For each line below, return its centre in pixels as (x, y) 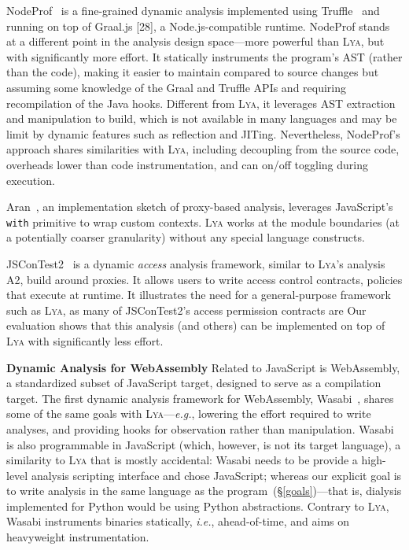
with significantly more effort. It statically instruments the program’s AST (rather (204, 56)
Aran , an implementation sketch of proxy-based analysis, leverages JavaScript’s (200, 207)
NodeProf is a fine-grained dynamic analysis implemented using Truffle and (193, 10)
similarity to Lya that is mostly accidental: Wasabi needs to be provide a (182, 460)
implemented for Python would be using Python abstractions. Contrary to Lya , (198, 506)
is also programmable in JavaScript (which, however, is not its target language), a (204, 444)
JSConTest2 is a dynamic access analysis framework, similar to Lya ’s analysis (196, 263)
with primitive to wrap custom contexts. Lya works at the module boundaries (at (203, 221)
